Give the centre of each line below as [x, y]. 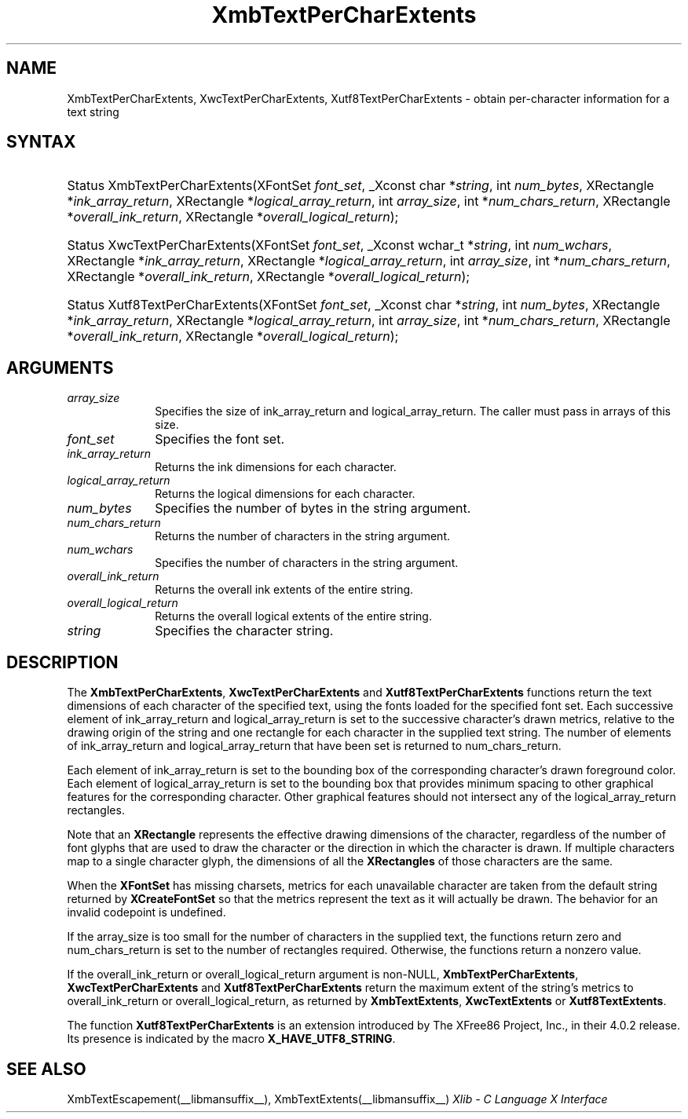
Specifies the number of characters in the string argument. [307, 563]
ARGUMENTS [60, 368]
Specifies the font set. [220, 439]
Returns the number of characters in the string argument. [302, 536]
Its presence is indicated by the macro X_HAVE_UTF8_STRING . [231, 1039]
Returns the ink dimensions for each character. [276, 467]
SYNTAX [41, 142]
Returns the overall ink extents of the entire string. [284, 590]
